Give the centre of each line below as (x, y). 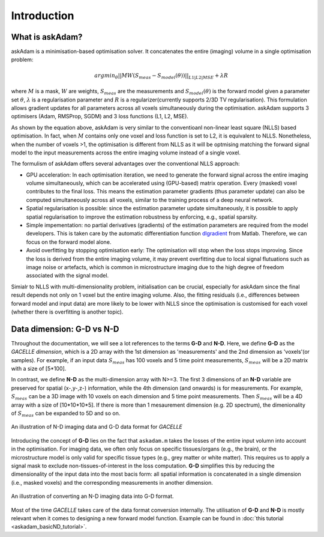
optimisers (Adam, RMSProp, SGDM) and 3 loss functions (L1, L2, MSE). (100, 117)
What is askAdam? (47, 37)
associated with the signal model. (67, 276)
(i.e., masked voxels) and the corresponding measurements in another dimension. (112, 482)
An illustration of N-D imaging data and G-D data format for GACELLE (97, 427)
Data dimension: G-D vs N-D (65, 329)
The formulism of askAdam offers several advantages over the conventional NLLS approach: (125, 164)
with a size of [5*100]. (39, 369)
